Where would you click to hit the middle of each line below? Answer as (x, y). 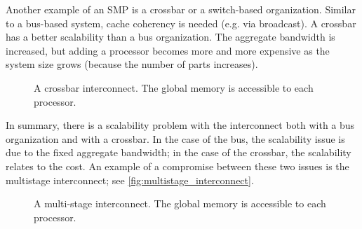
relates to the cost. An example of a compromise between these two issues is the (177, 166)
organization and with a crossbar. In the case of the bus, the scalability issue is (175, 138)
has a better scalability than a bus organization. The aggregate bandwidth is (170, 37)
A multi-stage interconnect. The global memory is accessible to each (180, 203)
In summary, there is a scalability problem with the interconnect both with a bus (180, 125)
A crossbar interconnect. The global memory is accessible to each (174, 87)
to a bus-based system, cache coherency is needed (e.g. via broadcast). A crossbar (181, 23)
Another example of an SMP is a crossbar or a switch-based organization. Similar (181, 9)
